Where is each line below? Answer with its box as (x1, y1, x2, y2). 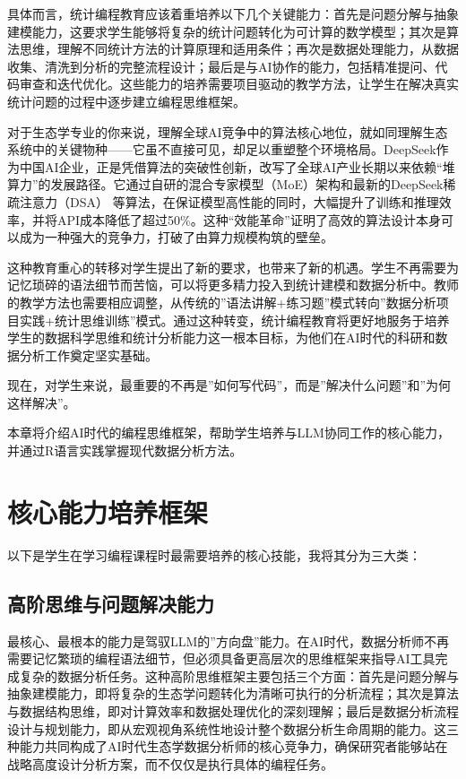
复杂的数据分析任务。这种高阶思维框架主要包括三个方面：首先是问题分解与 (19, 666, 459, 685)
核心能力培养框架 (7, 493, 209, 530)
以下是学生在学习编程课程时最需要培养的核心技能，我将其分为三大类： (7, 545, 421, 564)
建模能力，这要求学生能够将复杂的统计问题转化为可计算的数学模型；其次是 (7, 22, 446, 40)
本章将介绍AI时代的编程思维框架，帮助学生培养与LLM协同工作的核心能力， (7, 423, 450, 442)
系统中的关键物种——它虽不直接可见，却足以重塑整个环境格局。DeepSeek (7, 140, 436, 159)
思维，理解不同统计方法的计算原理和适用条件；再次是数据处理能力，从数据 (19, 39, 459, 58)
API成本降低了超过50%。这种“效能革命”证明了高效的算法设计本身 (56, 210, 441, 229)
